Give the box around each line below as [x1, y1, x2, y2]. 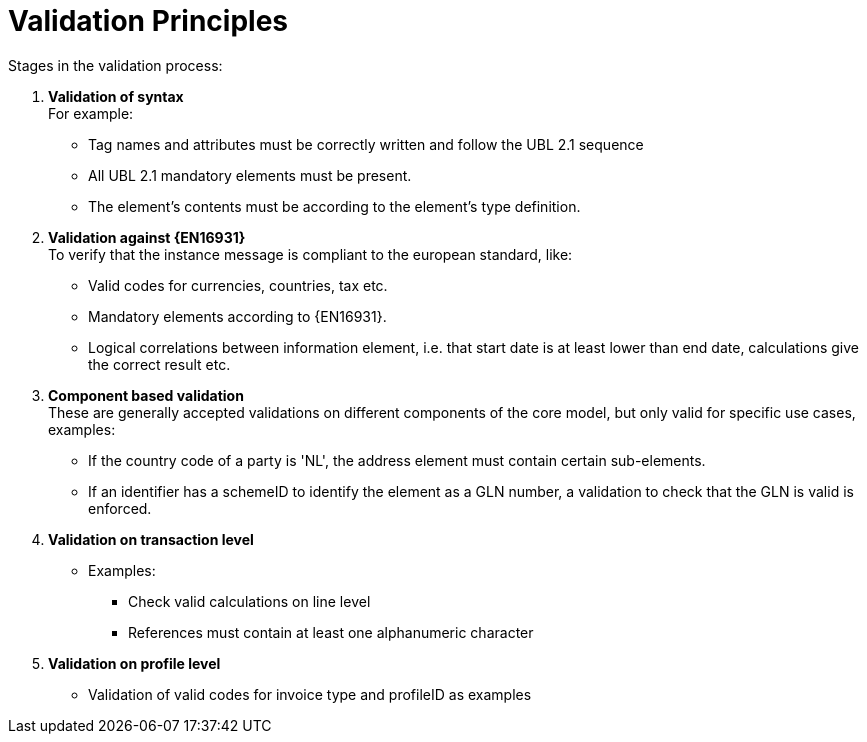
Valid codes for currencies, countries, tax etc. [88, 276, 388, 294]
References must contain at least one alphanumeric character [128, 623, 534, 641]
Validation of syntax [48, 87, 184, 105]
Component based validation [48, 386, 244, 404]
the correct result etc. [88, 355, 231, 373]
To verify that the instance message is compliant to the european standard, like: [48, 245, 573, 263]
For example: [48, 104, 134, 122]
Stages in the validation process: [8, 56, 223, 74]
